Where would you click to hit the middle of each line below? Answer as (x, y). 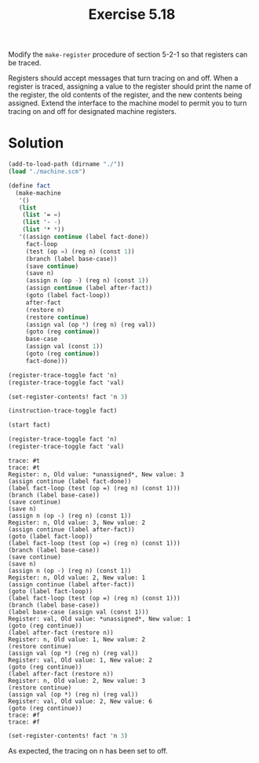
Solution (36, 143)
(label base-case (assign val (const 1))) (78, 612)
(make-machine (38, 193)
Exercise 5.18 (132, 15)
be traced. (25, 63)
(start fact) (29, 425)
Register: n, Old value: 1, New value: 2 (77, 639)
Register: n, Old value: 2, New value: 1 (77, 578)
